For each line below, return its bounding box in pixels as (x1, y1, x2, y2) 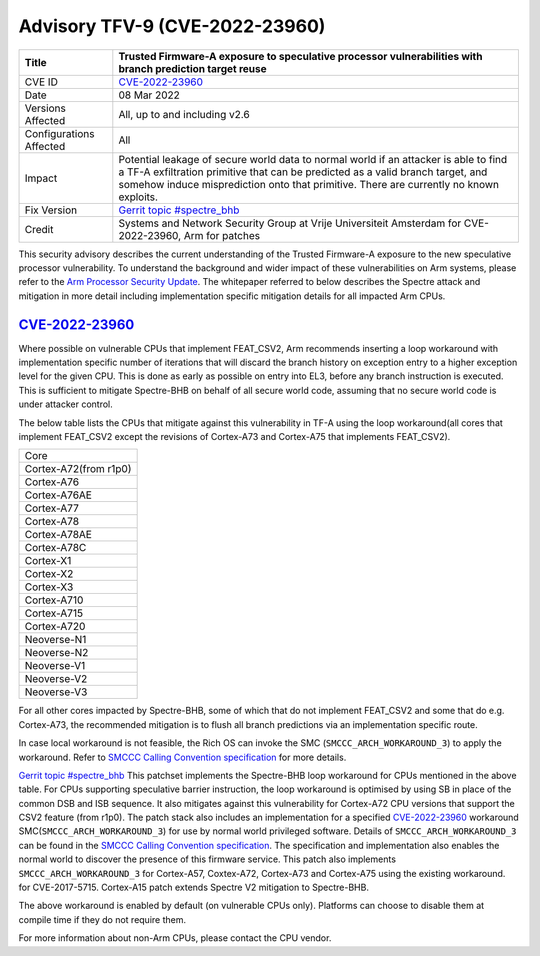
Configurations (24, 126, 95, 140)
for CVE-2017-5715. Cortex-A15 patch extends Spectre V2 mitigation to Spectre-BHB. (18, 881, 370, 894)
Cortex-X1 (24, 554, 72, 568)
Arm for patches (183, 228, 260, 242)
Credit (24, 222, 54, 236)
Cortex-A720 (24, 620, 86, 634)
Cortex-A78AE (24, 528, 92, 542)
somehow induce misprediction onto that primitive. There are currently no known (118, 177, 500, 191)
